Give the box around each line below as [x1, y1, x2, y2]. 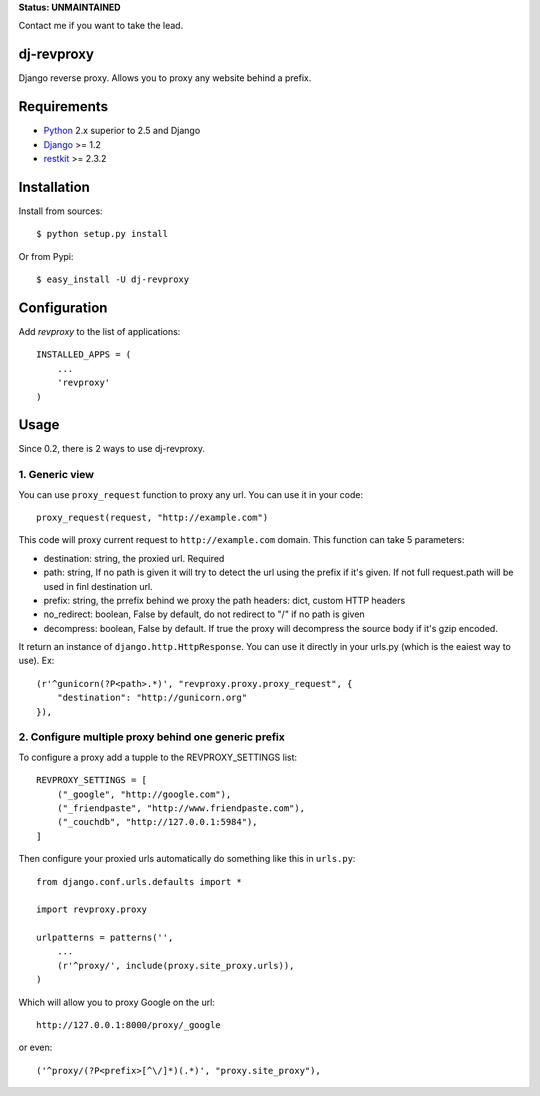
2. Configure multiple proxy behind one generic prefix [18, 730, 285, 744]
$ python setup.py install [36, 228, 169, 240]
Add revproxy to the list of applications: [18, 325, 181, 337]
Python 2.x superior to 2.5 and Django [43, 125, 201, 137]
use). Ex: [18, 655, 55, 667]
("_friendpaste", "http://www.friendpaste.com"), [56, 802, 305, 814]
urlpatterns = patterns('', [36, 932, 174, 944]
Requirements [18, 98, 109, 115]
